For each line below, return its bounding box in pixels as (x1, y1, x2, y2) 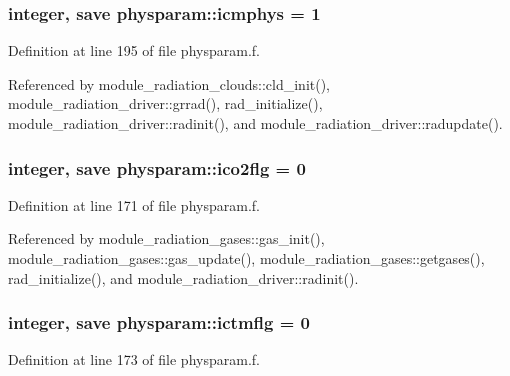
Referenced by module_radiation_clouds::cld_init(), (8, 73, 331, 94)
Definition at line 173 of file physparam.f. (8, 349, 260, 370)
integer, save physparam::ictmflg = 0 (8, 310, 311, 335)
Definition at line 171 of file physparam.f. (8, 194, 260, 215)
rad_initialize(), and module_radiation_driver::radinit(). (8, 267, 359, 288)
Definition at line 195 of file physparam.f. (8, 40, 260, 61)
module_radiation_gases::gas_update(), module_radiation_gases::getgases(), (8, 248, 485, 268)
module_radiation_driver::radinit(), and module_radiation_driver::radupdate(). (8, 113, 503, 133)
